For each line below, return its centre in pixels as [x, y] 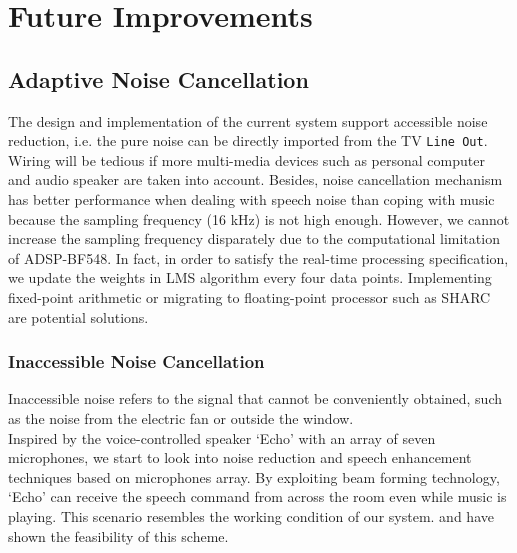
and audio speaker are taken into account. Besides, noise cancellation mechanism [255, 179]
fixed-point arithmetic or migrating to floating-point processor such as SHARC [249, 296]
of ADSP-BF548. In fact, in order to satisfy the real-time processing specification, [258, 257]
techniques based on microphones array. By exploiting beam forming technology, [254, 476]
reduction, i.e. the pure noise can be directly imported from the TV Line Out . [248, 140]
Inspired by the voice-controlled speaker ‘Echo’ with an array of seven [222, 437]
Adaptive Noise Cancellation [158, 78]
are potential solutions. [78, 316]
